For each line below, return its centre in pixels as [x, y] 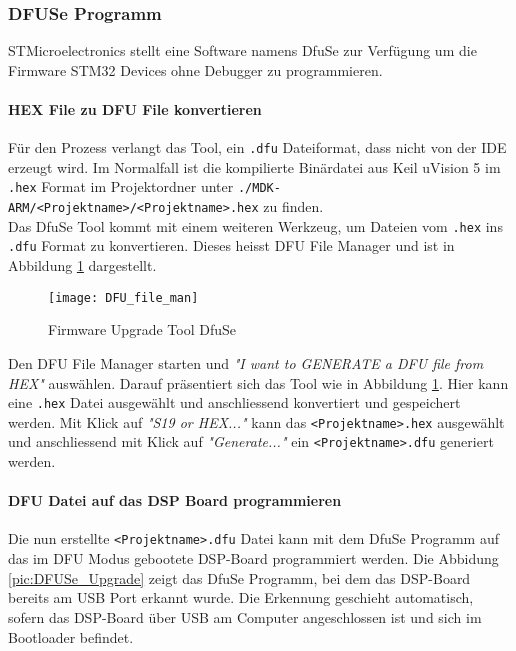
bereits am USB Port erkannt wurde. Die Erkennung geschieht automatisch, [241, 597]
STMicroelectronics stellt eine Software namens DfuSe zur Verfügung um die [242, 50]
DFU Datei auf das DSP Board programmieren [175, 500]
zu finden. [293, 206]
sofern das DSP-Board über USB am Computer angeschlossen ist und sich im [245, 616]
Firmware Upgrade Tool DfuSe [142, 329]
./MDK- [259, 188]
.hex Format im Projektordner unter [121, 186]
